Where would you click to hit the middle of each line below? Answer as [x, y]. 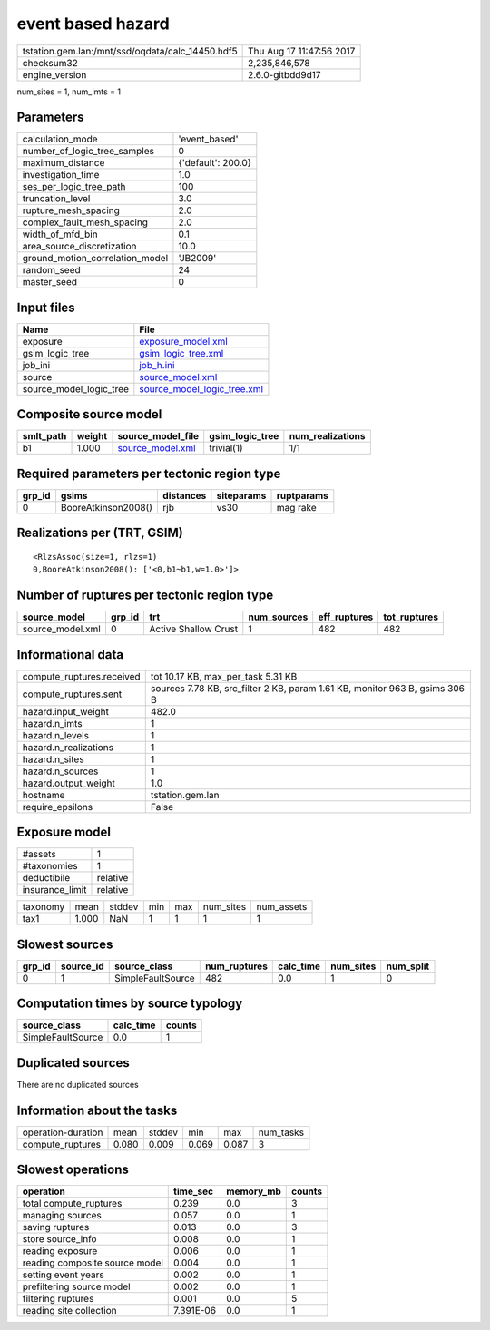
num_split [408, 966]
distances [185, 496]
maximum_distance [64, 163]
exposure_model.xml [184, 341]
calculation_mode [60, 139]
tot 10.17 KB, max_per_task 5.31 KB [224, 676]
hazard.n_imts [52, 723]
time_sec [193, 1191]
